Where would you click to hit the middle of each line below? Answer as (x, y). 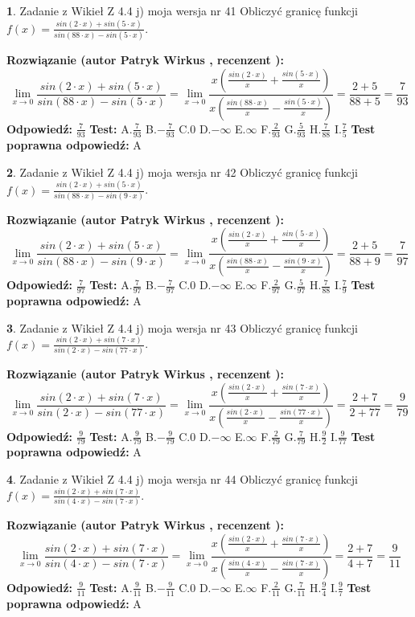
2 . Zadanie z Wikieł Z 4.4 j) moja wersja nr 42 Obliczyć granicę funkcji (182, 172)
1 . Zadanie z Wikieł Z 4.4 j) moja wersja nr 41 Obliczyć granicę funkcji (182, 10)
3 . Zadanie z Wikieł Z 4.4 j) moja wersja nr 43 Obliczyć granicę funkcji (182, 327)
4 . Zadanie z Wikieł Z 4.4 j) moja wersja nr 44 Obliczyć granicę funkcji (182, 479)
